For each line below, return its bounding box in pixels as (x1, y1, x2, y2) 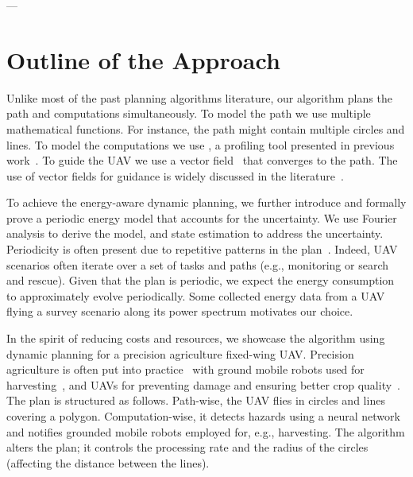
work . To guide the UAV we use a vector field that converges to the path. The (6, 152, 398, 169)
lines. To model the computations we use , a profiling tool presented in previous (6, 136, 395, 153)
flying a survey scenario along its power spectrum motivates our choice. (6, 303, 353, 320)
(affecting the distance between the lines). (6, 454, 210, 471)
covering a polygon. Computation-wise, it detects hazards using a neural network (6, 408, 400, 424)
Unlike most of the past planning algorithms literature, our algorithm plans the (6, 89, 392, 106)
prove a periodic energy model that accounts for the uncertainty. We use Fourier (6, 209, 397, 226)
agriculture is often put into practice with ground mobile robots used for (6, 361, 365, 378)
